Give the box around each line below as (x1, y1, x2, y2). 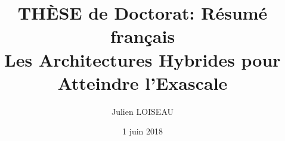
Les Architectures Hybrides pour (4, 47, 281, 71)
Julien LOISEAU (111, 105, 174, 117)
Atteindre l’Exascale (57, 70, 228, 95)
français (110, 24, 175, 48)
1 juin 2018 (122, 125, 163, 137)
